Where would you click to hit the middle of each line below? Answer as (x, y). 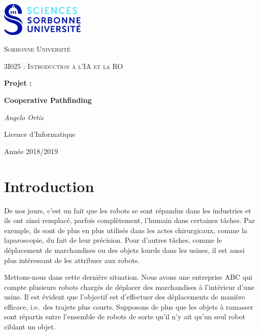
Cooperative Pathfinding (48, 100)
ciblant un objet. (30, 327)
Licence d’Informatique (40, 134)
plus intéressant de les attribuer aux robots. (72, 260)
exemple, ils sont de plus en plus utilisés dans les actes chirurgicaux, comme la (126, 230)
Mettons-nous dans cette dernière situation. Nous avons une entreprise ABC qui (128, 277)
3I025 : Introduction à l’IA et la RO (64, 66)
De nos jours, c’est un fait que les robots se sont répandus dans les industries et (128, 210)
